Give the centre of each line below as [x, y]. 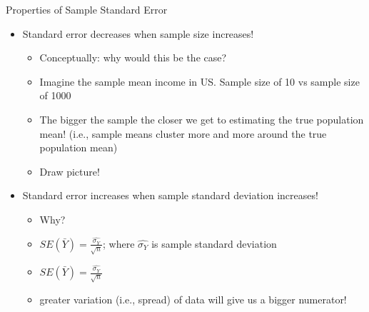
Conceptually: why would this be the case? [133, 57]
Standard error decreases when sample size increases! [138, 33]
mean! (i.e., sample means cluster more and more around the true [183, 133]
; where [119, 243]
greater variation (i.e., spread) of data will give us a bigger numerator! [193, 299]
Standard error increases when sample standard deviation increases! [170, 195]
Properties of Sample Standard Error [87, 9]
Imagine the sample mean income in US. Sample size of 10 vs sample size [199, 81]
